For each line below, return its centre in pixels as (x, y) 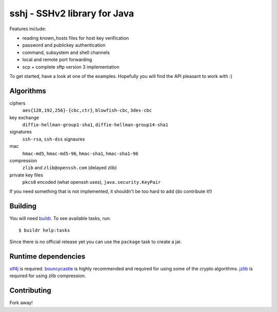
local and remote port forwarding (57, 60)
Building (23, 206)
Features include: (28, 29)
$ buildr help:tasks (44, 230)
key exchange (24, 118)
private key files (26, 175)
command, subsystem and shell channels (66, 52)
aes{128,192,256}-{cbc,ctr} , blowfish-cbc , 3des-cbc (87, 110)
